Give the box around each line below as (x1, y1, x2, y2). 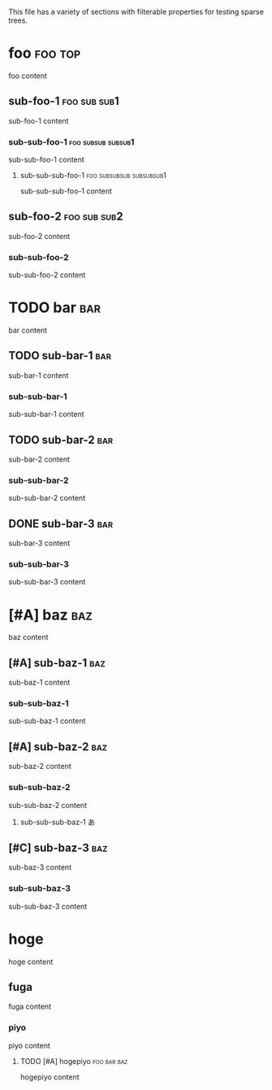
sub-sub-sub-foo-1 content (19, 186, 112, 196)
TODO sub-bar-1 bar (8, 349, 112, 363)
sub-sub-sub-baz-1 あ (19, 817, 96, 827)
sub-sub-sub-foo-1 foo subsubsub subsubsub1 (19, 171, 166, 180)
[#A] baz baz (8, 606, 93, 624)
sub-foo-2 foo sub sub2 (8, 210, 123, 224)
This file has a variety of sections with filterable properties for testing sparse (8, 7, 264, 16)
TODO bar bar (8, 298, 101, 317)
